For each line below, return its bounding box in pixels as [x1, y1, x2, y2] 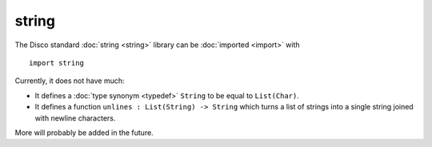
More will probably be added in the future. [14, 128, 154, 137]
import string [29, 58, 84, 67]
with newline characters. [34, 113, 116, 123]
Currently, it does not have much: [14, 76, 125, 85]
